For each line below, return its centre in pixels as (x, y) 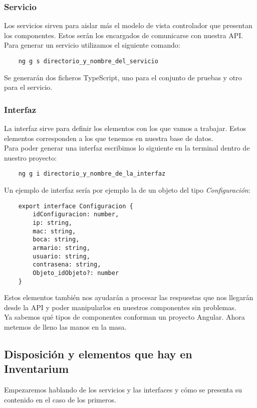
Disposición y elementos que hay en (98, 354)
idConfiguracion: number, (76, 215)
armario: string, (61, 248)
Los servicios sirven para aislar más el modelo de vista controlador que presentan (128, 25)
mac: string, (54, 231)
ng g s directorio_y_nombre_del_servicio (88, 61)
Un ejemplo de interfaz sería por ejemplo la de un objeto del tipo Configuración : (127, 190)
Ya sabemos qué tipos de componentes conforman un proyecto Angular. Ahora (124, 317)
